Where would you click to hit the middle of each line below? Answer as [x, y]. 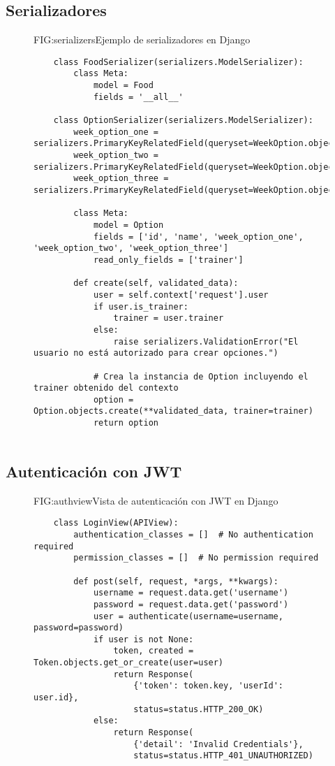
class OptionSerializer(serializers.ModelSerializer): [183, 121]
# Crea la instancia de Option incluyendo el [201, 376]
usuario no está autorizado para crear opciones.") [156, 353]
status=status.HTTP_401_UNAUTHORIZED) [223, 756]
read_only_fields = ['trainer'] [168, 260]
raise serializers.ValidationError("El [206, 341]
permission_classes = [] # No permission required [196, 558]
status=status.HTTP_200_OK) [199, 709]
